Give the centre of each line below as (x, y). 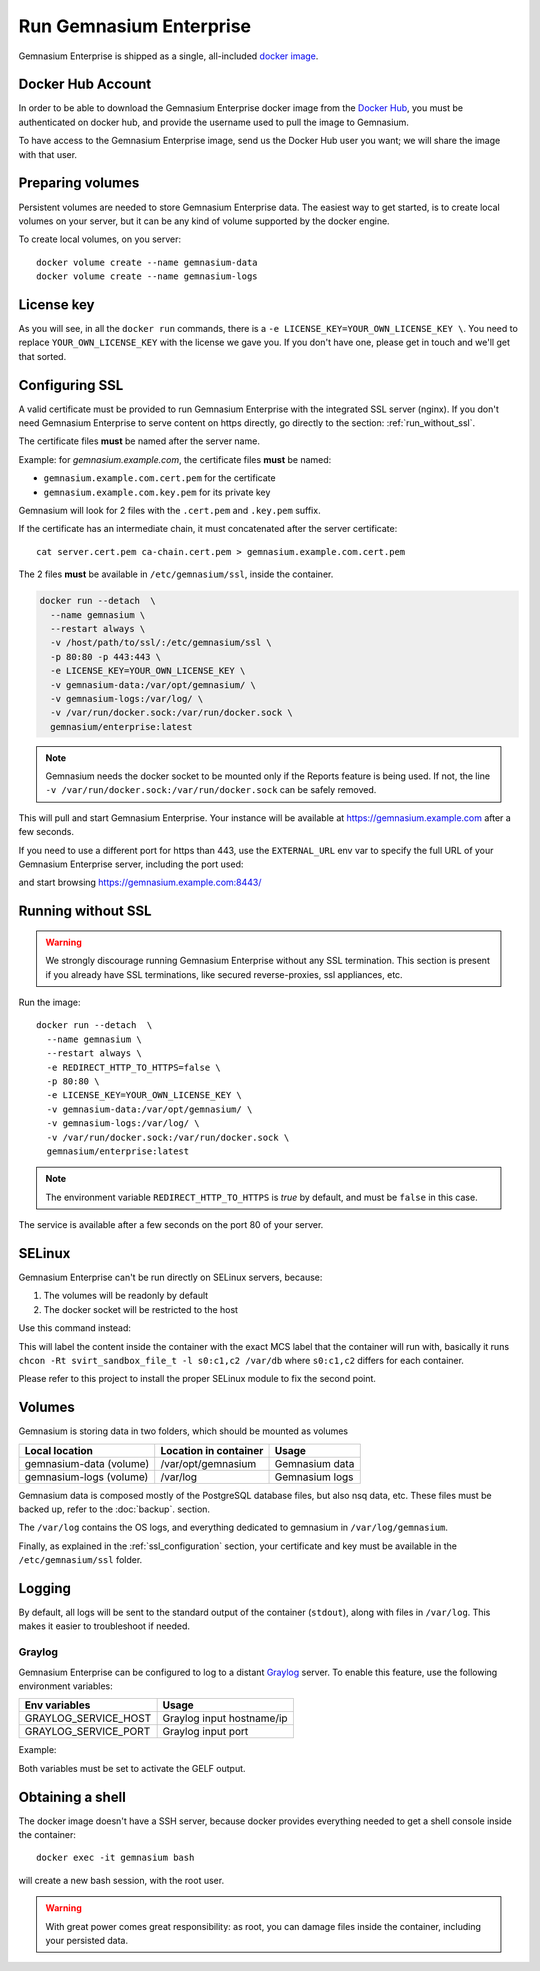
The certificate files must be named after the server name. (139, 441)
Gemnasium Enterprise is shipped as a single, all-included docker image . (168, 56)
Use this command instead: (75, 1328)
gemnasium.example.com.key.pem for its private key (157, 492)
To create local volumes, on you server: (100, 239)
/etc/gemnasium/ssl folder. (80, 1560)
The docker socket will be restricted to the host (141, 1309)
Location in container (212, 1450)
